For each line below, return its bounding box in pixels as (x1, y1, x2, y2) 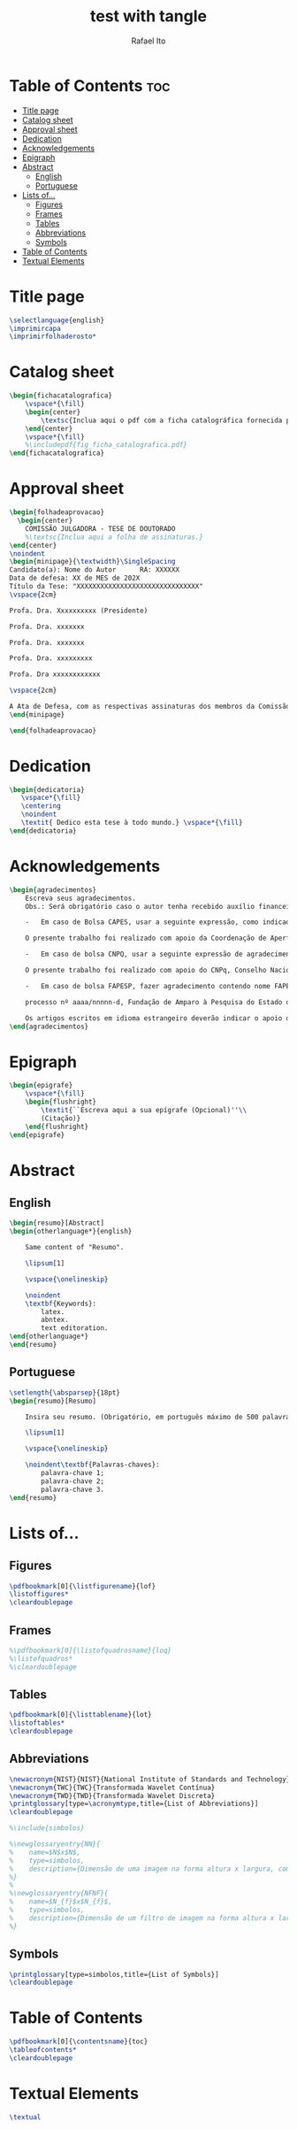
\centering (20, 802, 62, 811)
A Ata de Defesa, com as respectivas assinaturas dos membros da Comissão (9, 702, 291, 711)
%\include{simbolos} (9, 1824, 86, 1833)
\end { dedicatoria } (9, 826, 77, 835)
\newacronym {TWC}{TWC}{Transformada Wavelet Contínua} (9, 1783, 216, 1792)
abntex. (41, 1316, 69, 1325)
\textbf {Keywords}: (25, 1299, 97, 1308)
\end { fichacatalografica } (9, 449, 104, 458)
